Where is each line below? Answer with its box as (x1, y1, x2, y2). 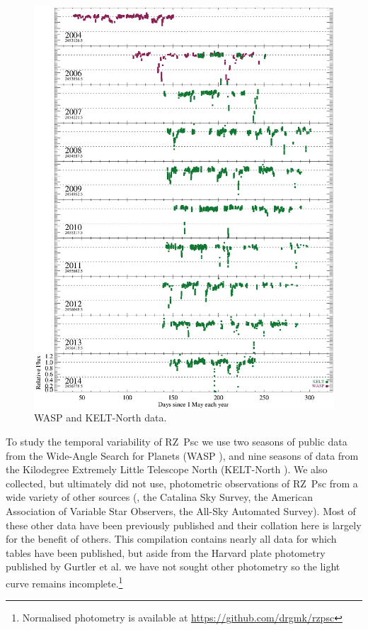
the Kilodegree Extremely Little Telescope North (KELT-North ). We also (6, 462, 328, 477)
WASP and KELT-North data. (34, 410, 167, 425)
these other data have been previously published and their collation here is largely (6, 517, 362, 532)
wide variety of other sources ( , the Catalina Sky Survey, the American (6, 490, 313, 504)
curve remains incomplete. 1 (6, 573, 123, 590)
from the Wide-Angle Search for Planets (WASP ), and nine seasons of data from (6, 448, 359, 463)
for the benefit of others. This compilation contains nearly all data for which (6, 531, 337, 546)
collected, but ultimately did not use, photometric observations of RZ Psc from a (6, 475, 358, 490)
